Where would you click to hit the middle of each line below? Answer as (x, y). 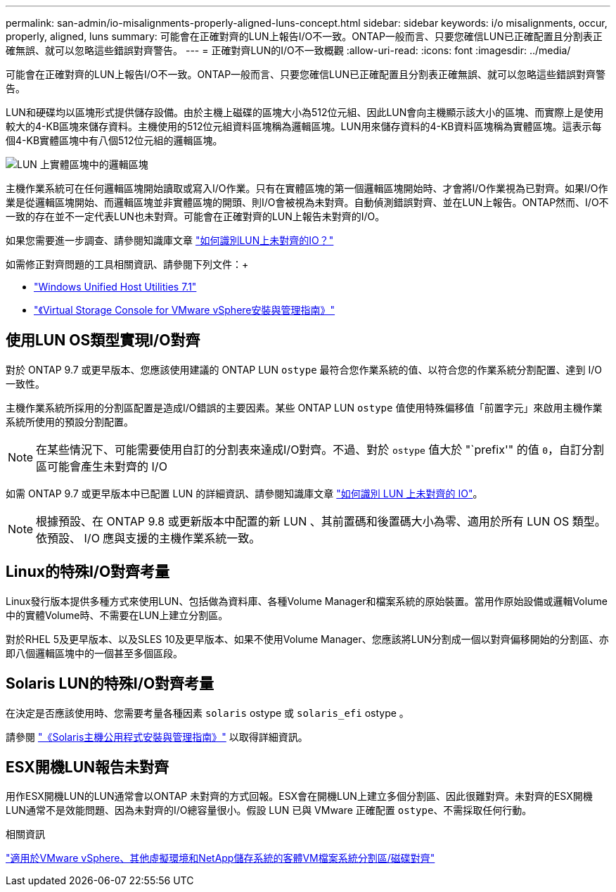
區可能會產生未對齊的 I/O (102, 466)
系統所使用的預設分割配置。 (70, 421)
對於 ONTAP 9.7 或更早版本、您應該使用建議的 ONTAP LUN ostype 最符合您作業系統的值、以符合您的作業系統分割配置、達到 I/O (304, 369)
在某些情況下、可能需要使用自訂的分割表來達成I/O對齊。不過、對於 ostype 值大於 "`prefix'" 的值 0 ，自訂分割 (320, 449)
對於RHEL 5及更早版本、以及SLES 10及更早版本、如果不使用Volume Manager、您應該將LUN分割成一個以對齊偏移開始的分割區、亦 (307, 639)
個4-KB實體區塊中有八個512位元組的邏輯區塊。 (114, 140)
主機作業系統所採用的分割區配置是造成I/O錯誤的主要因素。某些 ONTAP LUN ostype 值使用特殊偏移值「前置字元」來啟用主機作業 (304, 407)
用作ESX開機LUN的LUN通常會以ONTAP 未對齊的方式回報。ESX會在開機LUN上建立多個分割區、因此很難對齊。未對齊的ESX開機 (299, 796)
